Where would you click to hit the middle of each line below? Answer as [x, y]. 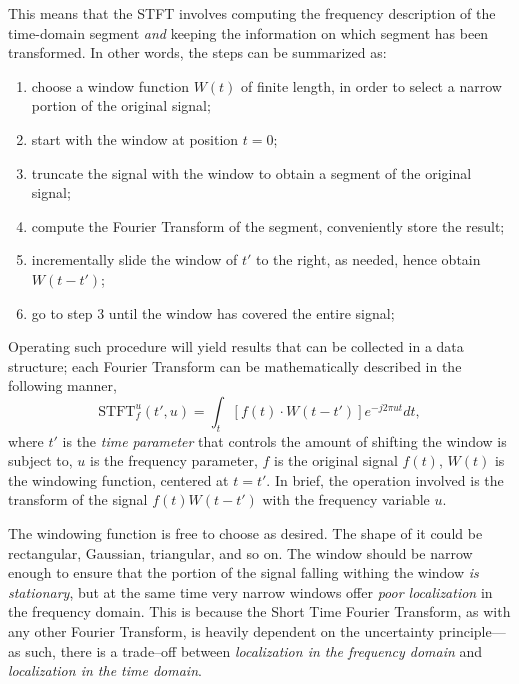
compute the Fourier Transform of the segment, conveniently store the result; [268, 225]
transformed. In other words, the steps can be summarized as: [197, 52]
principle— [472, 631]
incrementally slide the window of [134, 259]
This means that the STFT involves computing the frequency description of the [252, 13]
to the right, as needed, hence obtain [368, 259]
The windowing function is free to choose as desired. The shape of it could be [245, 533]
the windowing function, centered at [118, 479]
